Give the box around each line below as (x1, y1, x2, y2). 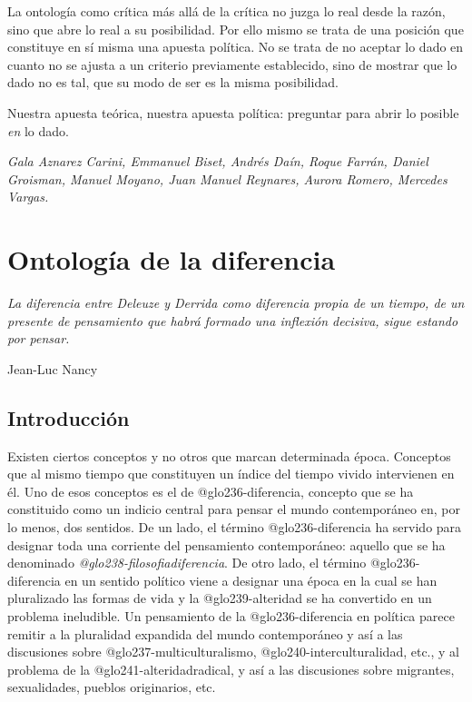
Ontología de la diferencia (7, 241, 336, 278)
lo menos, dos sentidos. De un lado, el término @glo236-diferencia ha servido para (7, 518, 462, 537)
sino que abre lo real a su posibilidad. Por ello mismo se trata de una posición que (7, 19, 464, 38)
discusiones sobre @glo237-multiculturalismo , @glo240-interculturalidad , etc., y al (7, 642, 459, 661)
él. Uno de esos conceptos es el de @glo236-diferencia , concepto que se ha (7, 481, 414, 500)
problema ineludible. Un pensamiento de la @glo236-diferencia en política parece (7, 606, 455, 625)
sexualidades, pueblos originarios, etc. (7, 677, 216, 697)
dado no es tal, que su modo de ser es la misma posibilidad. (7, 73, 339, 92)
